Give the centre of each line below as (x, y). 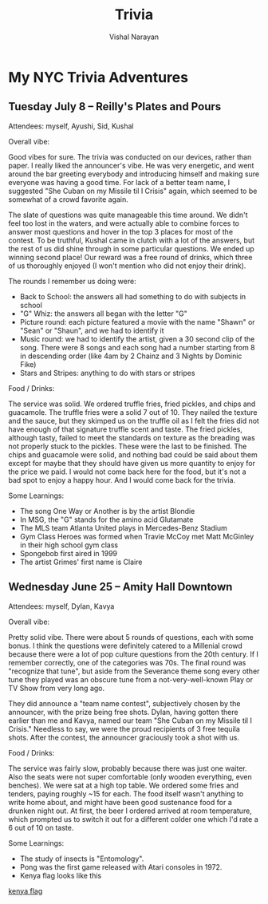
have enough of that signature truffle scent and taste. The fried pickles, (126, 429)
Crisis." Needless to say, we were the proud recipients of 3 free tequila (124, 728)
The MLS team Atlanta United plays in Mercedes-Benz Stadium (123, 527)
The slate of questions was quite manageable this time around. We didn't (128, 215)
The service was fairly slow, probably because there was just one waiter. (128, 768)
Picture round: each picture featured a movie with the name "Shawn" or (137, 322)
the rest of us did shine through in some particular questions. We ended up (132, 248)
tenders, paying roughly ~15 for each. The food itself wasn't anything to (126, 793)
